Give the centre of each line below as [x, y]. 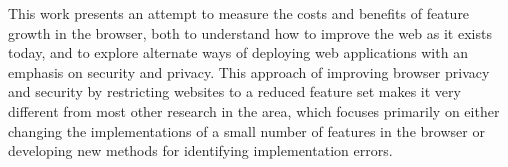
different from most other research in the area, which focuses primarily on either [254, 110]
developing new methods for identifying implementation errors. [200, 150]
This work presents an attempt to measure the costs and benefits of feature [239, 13]
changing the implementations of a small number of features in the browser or [246, 130]
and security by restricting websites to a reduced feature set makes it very [234, 91]
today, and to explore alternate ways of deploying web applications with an [238, 52]
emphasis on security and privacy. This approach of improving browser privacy [249, 71]
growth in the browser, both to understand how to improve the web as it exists [250, 32]
